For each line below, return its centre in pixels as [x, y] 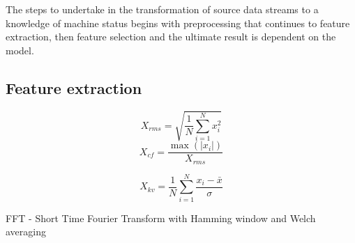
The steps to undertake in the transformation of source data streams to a [162, 9]
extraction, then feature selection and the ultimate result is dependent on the [171, 37]
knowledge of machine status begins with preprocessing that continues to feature [178, 23]
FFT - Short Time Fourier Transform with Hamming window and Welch [161, 218]
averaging [26, 232]
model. [20, 50]
